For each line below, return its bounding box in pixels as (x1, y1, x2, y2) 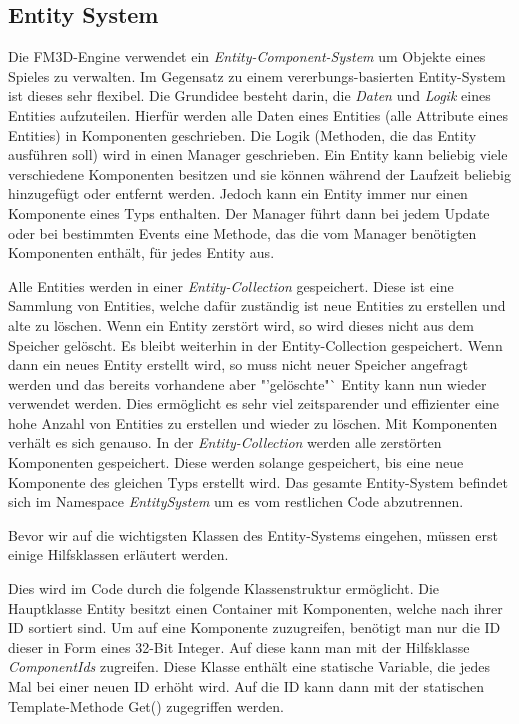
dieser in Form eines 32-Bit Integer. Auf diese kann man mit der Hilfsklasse (8, 636, 470, 657)
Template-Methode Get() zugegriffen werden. (8, 695, 284, 716)
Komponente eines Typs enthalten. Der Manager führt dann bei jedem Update (8, 202, 490, 223)
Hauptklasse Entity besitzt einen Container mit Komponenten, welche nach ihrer (8, 597, 503, 618)
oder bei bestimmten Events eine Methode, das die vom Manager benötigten (8, 222, 477, 243)
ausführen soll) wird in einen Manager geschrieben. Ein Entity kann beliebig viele (8, 144, 508, 165)
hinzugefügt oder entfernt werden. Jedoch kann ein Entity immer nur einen (8, 183, 468, 204)
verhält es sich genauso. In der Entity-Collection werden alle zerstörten (8, 432, 442, 453)
